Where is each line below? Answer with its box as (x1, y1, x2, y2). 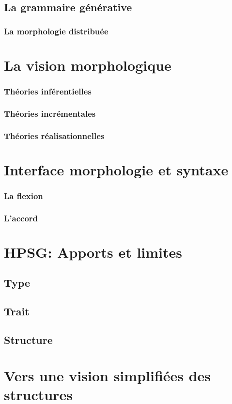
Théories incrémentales (4, 107, 96, 119)
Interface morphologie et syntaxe (4, 159, 229, 179)
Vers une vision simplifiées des (4, 365, 211, 385)
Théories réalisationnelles (4, 129, 105, 141)
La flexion (4, 189, 43, 202)
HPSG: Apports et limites (4, 242, 183, 262)
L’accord (4, 212, 38, 224)
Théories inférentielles (4, 85, 92, 97)
